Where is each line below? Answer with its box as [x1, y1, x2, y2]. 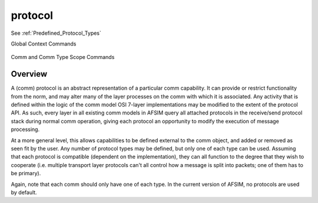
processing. [11, 126, 40, 133]
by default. [11, 189, 38, 196]
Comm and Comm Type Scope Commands [11, 54, 115, 61]
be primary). [11, 170, 41, 177]
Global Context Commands [11, 40, 77, 47]
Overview [11, 69, 48, 79]
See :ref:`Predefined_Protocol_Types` [11, 30, 101, 37]
